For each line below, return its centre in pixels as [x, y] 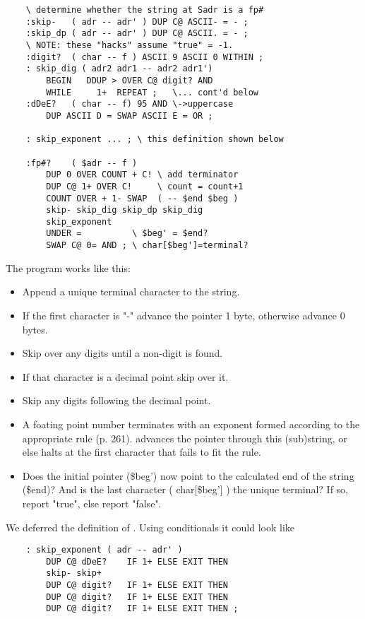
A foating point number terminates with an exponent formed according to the [191, 424]
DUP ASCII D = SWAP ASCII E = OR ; [130, 116]
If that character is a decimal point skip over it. [125, 376]
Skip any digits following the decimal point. [116, 400]
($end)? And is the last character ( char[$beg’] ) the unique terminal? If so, [185, 489]
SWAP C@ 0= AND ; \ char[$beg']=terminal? [147, 246]
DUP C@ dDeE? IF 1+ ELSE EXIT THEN [137, 561]
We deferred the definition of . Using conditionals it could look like [150, 527]
